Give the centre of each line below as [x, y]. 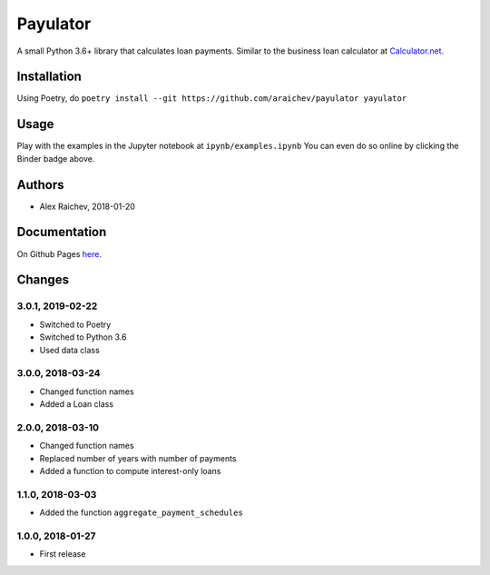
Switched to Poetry [75, 324]
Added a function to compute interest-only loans [130, 471]
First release [63, 554]
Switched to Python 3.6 [83, 337]
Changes [43, 280]
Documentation [62, 232]
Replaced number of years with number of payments [138, 458]
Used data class [69, 350]
